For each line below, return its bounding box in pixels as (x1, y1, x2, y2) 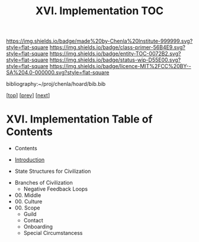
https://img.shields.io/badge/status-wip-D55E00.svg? (49, 56, 181, 63)
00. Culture (14, 198, 43, 205)
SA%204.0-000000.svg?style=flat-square (6, 69, 110, 76)
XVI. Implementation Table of (6, 112, 153, 126)
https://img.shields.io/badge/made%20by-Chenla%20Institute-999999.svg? (6, 37, 193, 45)
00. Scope (14, 204, 40, 211)
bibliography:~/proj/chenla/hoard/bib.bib (6, 80, 106, 88)
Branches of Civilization (14, 179, 73, 186)
